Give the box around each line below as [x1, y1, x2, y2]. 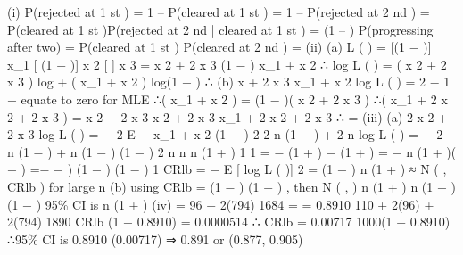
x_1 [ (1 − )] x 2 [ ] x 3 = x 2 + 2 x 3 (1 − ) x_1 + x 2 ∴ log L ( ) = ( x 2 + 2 [7, 54, 447, 73]
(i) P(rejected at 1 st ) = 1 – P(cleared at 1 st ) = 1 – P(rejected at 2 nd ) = [7, 3, 430, 21]
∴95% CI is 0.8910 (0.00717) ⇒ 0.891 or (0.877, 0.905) [7, 229, 303, 248]
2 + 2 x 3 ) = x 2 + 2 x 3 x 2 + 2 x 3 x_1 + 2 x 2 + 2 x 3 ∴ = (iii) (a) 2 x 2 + [7, 107, 449, 126]
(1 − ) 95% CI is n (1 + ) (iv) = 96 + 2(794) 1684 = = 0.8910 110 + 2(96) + [7, 194, 434, 213]
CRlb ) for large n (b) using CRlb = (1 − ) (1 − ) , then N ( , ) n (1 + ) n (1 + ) [7, 177, 456, 195]
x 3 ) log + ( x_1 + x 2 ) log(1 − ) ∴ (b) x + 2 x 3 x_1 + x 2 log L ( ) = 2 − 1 [7, 72, 451, 91]
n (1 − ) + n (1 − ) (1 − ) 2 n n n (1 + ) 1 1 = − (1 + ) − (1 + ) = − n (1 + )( [7, 142, 457, 160]
